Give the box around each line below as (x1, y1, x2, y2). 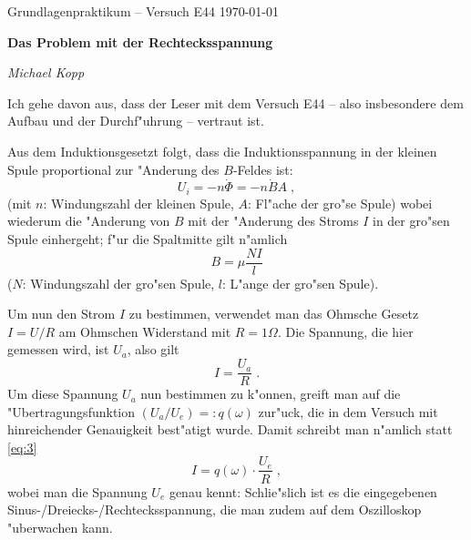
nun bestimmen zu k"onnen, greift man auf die (140, 384, 401, 403)
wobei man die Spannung (7, 482, 148, 501)
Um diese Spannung (7, 384, 118, 403)
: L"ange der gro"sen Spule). (222, 273, 379, 292)
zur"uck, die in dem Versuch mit (258, 402, 438, 421)
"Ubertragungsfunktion (7, 402, 135, 421)
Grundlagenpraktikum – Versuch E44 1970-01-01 (7, 2, 280, 20)
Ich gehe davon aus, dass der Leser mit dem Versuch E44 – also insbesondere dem (7, 93, 464, 112)
